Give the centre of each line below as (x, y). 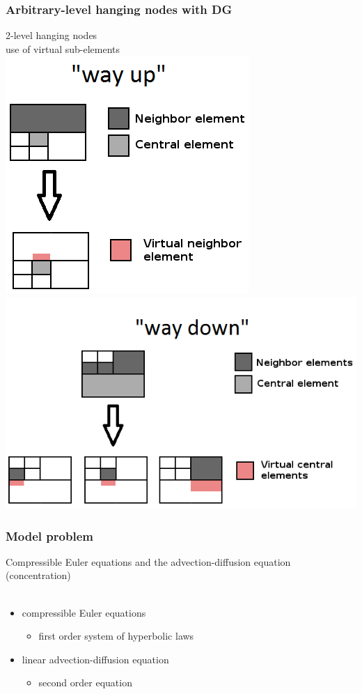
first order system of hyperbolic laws (116, 636)
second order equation (85, 683)
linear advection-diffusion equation (95, 659)
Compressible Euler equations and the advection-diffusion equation (148, 561)
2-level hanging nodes (52, 35)
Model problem (49, 535)
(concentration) (38, 575)
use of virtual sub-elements (63, 48)
